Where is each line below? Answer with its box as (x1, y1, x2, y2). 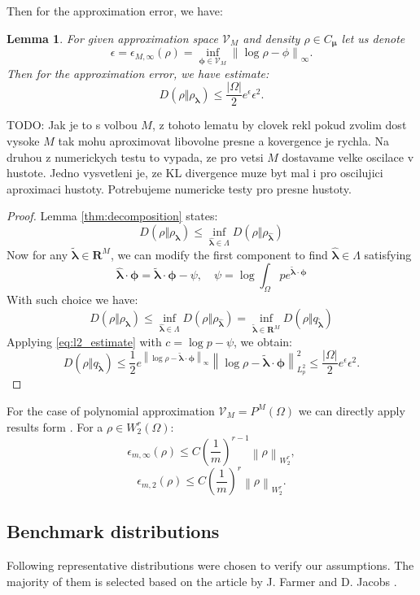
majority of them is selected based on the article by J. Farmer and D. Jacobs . (7, 572, 397, 589)
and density (243, 29, 300, 46)
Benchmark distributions (7, 519, 220, 544)
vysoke (7, 132, 40, 149)
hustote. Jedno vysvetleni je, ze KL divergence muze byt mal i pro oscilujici (7, 164, 383, 181)
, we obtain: (234, 332, 292, 350)
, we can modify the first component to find (110, 245, 328, 263)
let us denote (341, 29, 405, 46)
